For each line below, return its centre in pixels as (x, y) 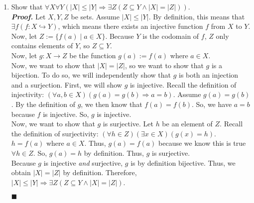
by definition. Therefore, (100, 172)
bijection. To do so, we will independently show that (91, 75)
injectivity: (28, 94)
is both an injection (209, 75)
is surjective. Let (128, 124)
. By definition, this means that (197, 16)
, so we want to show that (164, 65)
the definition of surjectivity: (55, 133)
